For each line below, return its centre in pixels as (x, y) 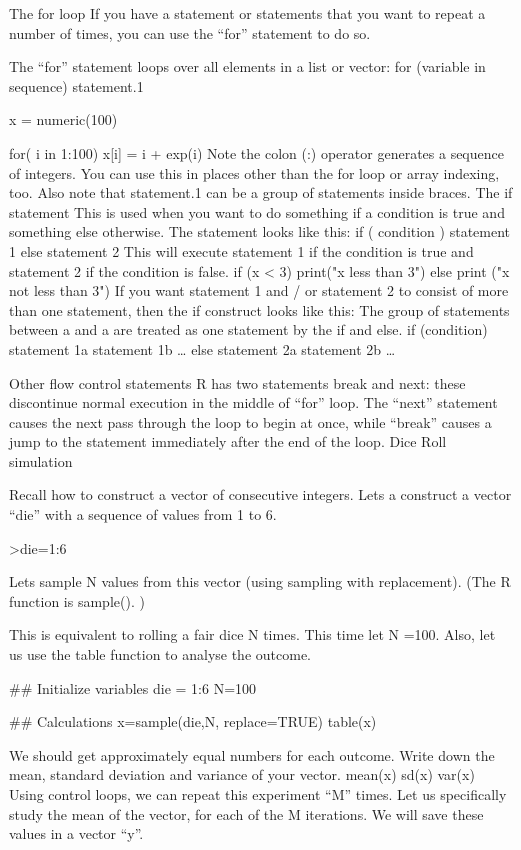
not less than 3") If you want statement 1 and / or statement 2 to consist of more (259, 290)
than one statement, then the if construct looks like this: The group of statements (259, 309)
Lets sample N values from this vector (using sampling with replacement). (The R (260, 581)
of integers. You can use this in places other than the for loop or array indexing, (254, 172)
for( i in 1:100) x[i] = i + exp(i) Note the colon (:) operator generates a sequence (256, 152)
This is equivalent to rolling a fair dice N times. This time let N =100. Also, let (252, 634)
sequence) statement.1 (76, 85)
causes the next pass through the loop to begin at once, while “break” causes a (250, 421)
